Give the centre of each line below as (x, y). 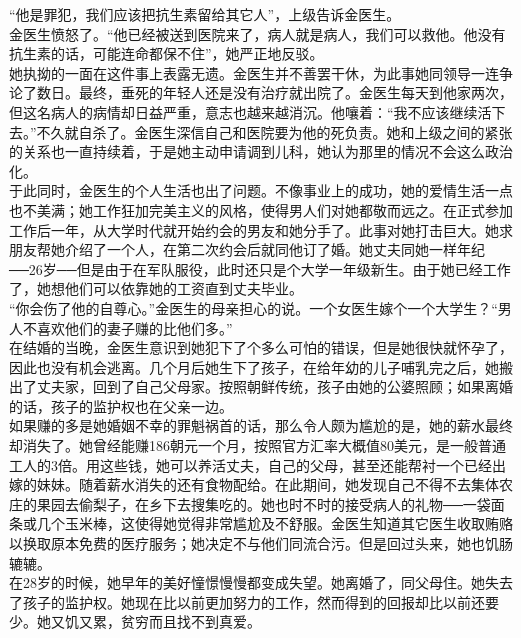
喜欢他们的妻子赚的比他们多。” (134, 327)
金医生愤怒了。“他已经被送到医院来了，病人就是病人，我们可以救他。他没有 (257, 33)
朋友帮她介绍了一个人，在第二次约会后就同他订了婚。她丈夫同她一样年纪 (247, 249)
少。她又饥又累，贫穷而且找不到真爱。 (135, 621)
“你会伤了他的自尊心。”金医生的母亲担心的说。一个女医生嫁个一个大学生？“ (253, 307)
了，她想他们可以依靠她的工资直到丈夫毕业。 (156, 288)
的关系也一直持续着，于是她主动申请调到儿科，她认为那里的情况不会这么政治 (261, 151)
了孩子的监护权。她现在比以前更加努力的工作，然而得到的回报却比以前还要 (254, 601)
